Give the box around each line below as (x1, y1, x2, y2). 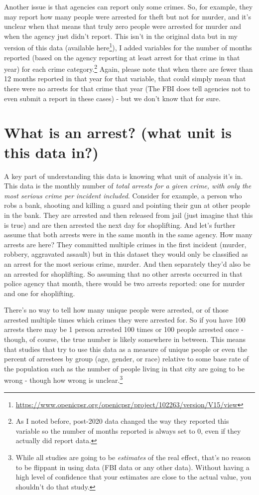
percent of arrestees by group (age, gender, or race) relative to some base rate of (4, 353, 249, 364)
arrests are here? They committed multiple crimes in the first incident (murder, (4, 239, 247, 249)
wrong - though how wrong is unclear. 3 (4, 373, 123, 385)
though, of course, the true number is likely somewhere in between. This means (4, 334, 246, 344)
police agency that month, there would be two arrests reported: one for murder (4, 278, 245, 289)
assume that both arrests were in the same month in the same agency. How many (4, 229, 253, 240)
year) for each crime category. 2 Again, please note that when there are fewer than (4, 62, 253, 74)
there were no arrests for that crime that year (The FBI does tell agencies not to (4, 83, 251, 94)
